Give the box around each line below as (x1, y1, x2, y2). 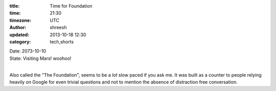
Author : (9, 25, 27, 31)
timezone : (9, 17, 32, 23)
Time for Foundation (50, 3, 93, 9)
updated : (9, 31, 30, 38)
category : (9, 38, 31, 44)
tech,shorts (50, 38, 74, 44)
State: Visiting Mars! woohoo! (9, 55, 72, 61)
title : (9, 3, 20, 9)
